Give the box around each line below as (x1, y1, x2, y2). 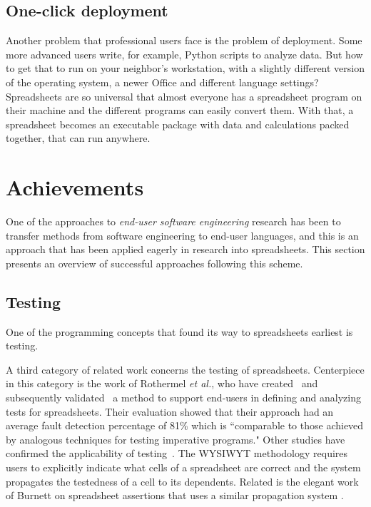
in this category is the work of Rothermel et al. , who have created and (6, 376, 318, 391)
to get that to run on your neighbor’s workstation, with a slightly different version (6, 61, 365, 76)
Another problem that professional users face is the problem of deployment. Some (6, 33, 362, 48)
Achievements (6, 173, 144, 202)
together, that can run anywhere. (6, 130, 151, 145)
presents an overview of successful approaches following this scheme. (6, 255, 303, 270)
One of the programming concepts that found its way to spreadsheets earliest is (6, 324, 353, 339)
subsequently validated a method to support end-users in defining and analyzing (6, 390, 361, 405)
